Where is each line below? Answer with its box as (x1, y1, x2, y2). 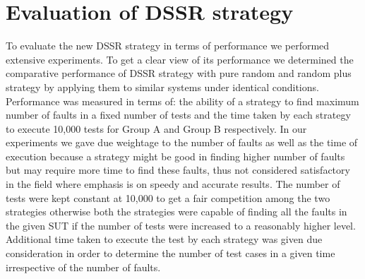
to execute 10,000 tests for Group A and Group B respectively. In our (6, 121, 307, 136)
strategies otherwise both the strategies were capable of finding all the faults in (6, 204, 347, 219)
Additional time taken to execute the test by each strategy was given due (6, 232, 323, 247)
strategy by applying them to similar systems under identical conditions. (6, 79, 319, 94)
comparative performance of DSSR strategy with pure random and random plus (6, 66, 352, 81)
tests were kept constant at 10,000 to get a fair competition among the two (6, 190, 330, 205)
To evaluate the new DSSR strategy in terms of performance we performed (6, 38, 330, 53)
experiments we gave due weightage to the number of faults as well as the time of (6, 135, 358, 150)
